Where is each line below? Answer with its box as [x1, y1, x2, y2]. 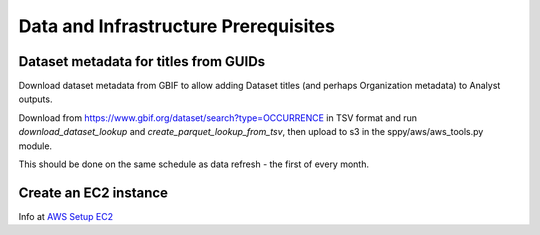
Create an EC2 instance [18, 184, 169, 201]
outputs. [18, 93, 53, 105]
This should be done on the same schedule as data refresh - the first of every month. [18, 158, 370, 170]
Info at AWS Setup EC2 [18, 210, 114, 222]
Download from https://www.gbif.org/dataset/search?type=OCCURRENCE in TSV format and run [18, 111, 418, 124]
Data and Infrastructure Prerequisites [18, 15, 335, 37]
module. [18, 140, 53, 152]
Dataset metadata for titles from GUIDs [18, 53, 266, 70]
